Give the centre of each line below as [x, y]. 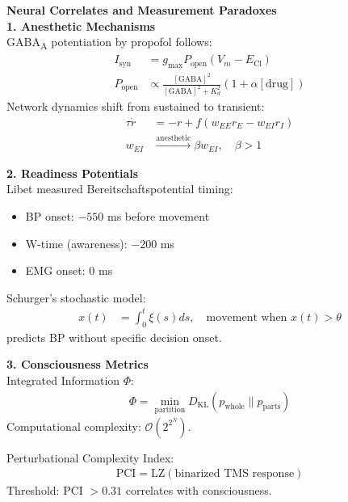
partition [170, 410]
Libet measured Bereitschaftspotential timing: [120, 189]
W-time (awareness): [76, 243]
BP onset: [50, 216]
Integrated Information [63, 380]
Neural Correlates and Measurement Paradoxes [142, 10]
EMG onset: [55, 270]
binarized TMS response [235, 474]
